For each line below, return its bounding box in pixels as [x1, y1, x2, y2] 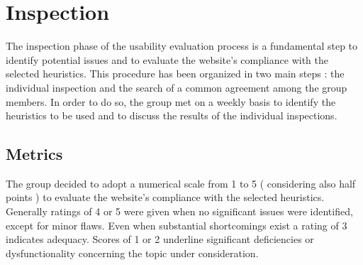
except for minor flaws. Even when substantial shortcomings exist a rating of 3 [6, 217, 347, 232]
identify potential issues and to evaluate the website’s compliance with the [6, 52, 328, 67]
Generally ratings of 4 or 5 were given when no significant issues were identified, [6, 204, 353, 219]
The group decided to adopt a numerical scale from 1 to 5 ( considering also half [6, 175, 356, 190]
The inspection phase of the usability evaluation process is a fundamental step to [6, 38, 358, 53]
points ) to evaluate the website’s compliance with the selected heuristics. [6, 190, 325, 205]
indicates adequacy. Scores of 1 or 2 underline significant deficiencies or [6, 232, 314, 247]
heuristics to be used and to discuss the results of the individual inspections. [6, 108, 337, 123]
